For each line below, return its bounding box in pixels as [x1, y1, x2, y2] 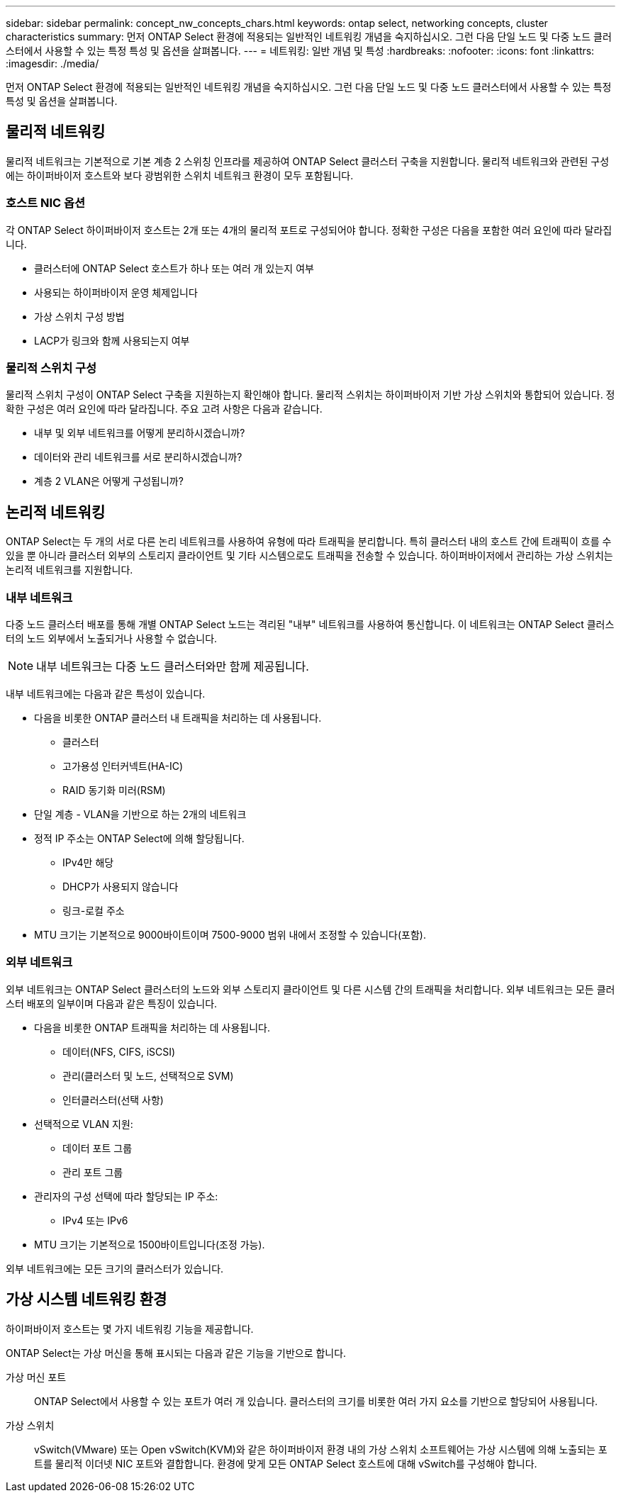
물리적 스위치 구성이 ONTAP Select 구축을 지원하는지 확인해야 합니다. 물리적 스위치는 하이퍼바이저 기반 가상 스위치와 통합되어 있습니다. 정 [6, 389, 615, 401]
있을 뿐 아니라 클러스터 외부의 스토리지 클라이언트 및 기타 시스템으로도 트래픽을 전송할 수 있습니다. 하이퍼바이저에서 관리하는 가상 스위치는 [6, 549, 613, 562]
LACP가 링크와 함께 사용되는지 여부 [34, 334, 190, 347]
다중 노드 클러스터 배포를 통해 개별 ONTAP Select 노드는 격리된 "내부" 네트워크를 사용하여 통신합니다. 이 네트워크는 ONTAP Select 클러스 [6, 617, 615, 630]
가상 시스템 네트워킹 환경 [6, 1290, 167, 1309]
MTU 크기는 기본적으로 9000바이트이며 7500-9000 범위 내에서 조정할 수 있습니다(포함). [34, 928, 426, 941]
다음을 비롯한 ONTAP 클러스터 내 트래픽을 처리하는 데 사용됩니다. [34, 711, 322, 724]
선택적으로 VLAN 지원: [34, 1117, 133, 1130]
